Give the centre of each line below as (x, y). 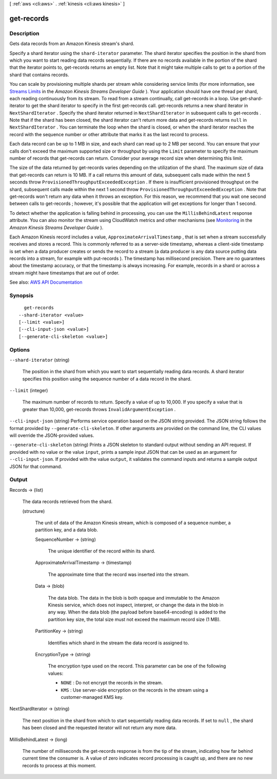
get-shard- (251, 98)
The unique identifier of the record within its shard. (102, 551)
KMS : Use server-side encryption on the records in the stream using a (135, 690)
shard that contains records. (39, 75)
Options (20, 349)
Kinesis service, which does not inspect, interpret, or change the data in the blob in (136, 605)
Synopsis (21, 295)
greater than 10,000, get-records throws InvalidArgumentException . (99, 409)
